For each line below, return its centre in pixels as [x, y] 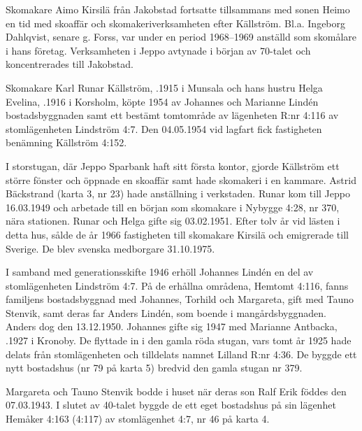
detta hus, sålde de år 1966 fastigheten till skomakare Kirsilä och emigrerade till [177, 234]
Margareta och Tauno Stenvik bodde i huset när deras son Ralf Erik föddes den [176, 391]
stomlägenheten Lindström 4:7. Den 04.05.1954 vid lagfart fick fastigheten [164, 128]
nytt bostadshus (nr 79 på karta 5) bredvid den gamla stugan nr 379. [154, 368]
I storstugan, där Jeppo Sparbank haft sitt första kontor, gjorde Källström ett [173, 165]
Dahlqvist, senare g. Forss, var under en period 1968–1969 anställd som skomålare [181, 37]
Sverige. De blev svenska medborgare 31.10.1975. [110, 248]
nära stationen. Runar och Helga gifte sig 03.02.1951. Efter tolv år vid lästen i [173, 221]
